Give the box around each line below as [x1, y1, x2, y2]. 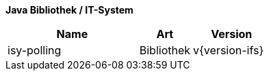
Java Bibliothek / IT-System [5, 4, 133, 16]
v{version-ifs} [193, 43, 264, 57]
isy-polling [8, 43, 62, 57]
